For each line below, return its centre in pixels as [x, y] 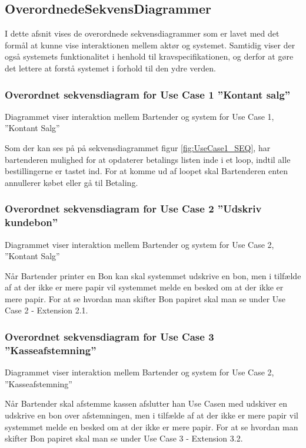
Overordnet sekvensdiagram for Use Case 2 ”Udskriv [133, 209]
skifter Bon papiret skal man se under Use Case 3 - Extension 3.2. [124, 438]
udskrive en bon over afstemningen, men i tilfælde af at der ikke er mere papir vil [152, 415]
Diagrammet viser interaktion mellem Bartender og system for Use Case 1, [139, 116]
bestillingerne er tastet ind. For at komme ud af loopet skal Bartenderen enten [147, 171]
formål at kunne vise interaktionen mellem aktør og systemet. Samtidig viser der [150, 45]
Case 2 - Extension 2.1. [46, 310]
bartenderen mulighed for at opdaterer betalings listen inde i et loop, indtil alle [148, 159]
